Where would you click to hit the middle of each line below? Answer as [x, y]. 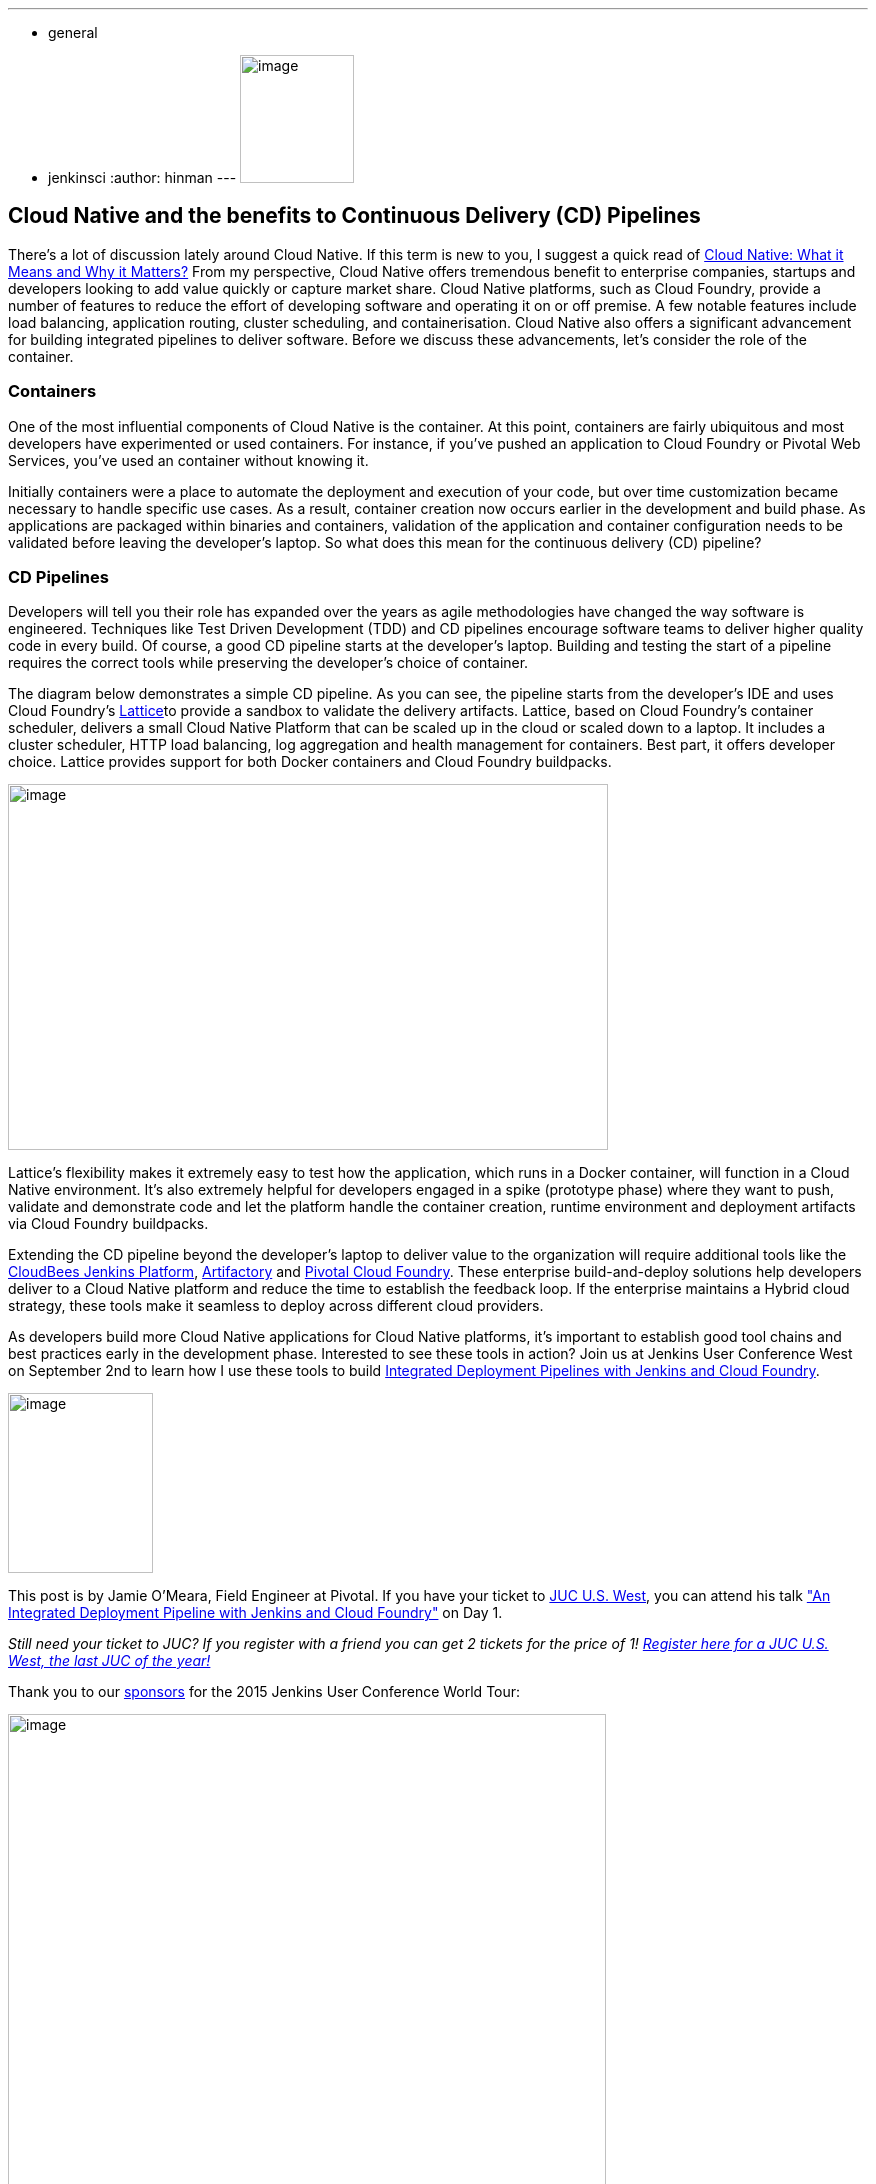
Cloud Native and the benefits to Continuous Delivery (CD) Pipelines [354, 216]
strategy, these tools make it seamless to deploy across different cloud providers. [276, 1306]
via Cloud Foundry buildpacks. [108, 1224]
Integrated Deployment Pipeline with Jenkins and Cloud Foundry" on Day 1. [255, 1613]
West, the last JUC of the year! [109, 1661]
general [73, 32]
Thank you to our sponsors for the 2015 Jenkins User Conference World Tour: [264, 1692]
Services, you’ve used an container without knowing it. [188, 460]
